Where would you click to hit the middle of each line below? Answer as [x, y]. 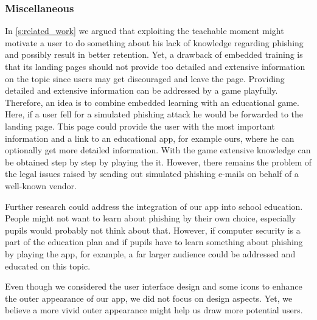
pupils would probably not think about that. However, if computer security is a [153, 230]
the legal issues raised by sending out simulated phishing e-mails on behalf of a [152, 174]
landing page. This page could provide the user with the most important [140, 126]
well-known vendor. [41, 185]
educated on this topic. [48, 266]
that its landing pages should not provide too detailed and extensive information [155, 66]
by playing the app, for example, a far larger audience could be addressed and [150, 253]
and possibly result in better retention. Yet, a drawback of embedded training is [154, 54]
